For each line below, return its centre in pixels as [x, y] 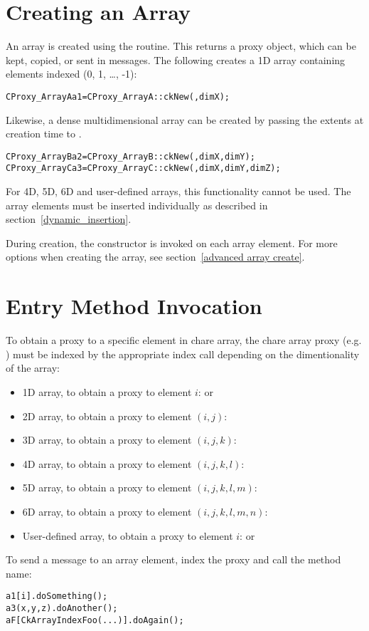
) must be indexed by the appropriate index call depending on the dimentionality [183, 354]
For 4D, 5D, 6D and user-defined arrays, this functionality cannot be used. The [178, 191]
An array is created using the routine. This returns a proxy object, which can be [181, 46]
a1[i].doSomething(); [57, 596]
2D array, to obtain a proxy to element [107, 416]
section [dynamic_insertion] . [69, 219]
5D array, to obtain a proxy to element [107, 487]
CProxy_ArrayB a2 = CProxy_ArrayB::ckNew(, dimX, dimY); [130, 156]
